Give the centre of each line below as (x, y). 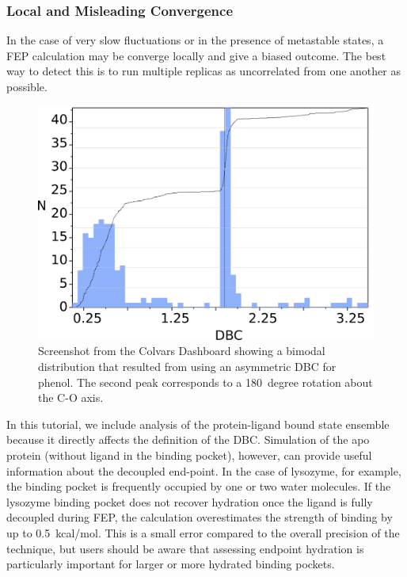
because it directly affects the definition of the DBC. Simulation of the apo (188, 439)
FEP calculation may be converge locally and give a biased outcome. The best (196, 55)
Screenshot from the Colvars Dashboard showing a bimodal (182, 351)
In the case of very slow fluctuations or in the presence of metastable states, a (195, 40)
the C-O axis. (71, 397)
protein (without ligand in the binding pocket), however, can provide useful (189, 455)
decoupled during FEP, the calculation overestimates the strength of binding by (200, 517)
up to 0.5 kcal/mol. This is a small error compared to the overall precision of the (203, 532)
